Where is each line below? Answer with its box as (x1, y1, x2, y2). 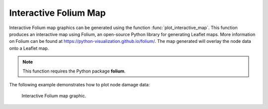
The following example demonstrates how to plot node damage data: (9, 81, 150, 87)
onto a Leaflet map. (9, 45, 49, 51)
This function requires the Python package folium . (22, 68, 126, 74)
